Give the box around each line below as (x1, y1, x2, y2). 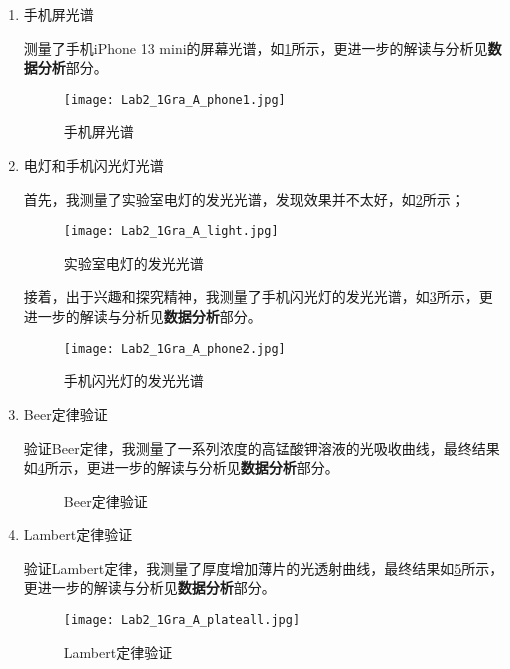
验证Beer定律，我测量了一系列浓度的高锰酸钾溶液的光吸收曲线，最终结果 (23, 437, 500, 458)
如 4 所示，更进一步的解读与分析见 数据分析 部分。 (23, 457, 339, 478)
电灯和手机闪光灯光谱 (23, 155, 164, 176)
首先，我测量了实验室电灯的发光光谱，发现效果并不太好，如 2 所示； (23, 188, 465, 209)
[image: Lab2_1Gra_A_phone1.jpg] (63, 92, 286, 107)
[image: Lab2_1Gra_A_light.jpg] (63, 224, 279, 239)
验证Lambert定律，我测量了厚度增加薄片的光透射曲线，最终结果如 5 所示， (23, 557, 504, 578)
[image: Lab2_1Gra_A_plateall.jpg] (63, 613, 301, 628)
